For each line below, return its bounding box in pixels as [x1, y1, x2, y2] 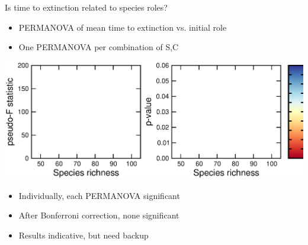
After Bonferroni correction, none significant [18, 209, 179, 221]
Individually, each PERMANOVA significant [18, 189, 180, 201]
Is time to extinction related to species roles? [5, 1, 168, 13]
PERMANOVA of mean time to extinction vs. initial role [18, 21, 227, 33]
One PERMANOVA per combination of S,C [18, 41, 179, 53]
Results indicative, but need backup [18, 229, 149, 241]
